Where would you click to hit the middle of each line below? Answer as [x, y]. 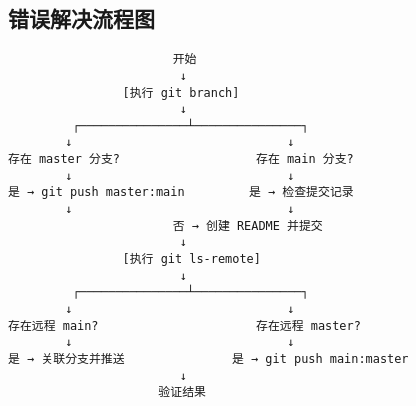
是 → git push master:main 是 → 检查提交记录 [181, 192]
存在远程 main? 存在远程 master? [184, 325]
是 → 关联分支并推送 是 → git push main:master [208, 359]
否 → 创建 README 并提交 [247, 225]
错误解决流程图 [81, 18]
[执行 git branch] [181, 92]
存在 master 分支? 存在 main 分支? [181, 159]
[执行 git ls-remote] [191, 259]
